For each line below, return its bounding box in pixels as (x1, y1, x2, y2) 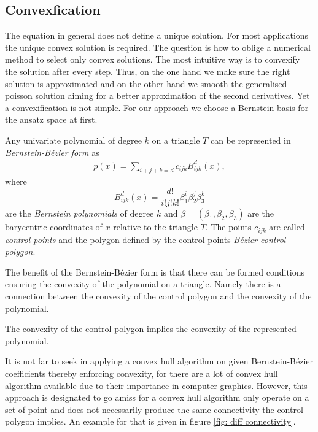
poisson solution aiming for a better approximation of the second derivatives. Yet (5, 89, 310, 102)
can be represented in (210, 133, 291, 146)
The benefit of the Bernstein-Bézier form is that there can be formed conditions (5, 265, 305, 278)
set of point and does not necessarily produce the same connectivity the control (5, 403, 303, 415)
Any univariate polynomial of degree (5, 133, 142, 146)
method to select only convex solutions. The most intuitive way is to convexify (5, 53, 300, 66)
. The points (205, 220, 252, 233)
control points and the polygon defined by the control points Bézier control (5, 233, 286, 245)
